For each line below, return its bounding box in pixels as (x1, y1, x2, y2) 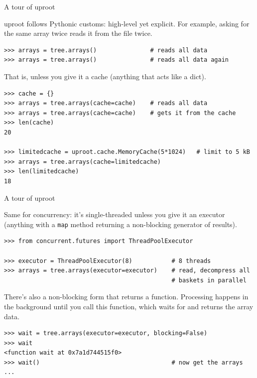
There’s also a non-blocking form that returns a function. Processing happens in (4, 291, 249, 302)
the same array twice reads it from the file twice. (4, 28, 152, 38)
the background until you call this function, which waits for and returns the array (4, 301, 254, 311)
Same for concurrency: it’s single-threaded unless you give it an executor (4, 209, 225, 220)
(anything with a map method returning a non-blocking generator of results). (4, 219, 237, 229)
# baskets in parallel (171, 276, 247, 284)
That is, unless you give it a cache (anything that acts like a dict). (4, 71, 206, 81)
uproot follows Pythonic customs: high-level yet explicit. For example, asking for (4, 18, 250, 28)
